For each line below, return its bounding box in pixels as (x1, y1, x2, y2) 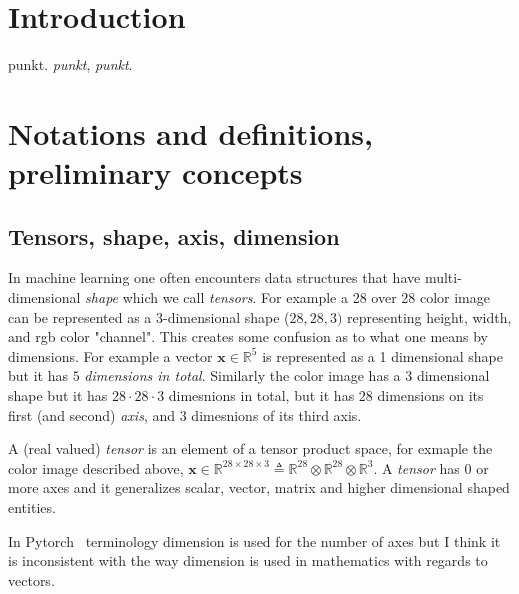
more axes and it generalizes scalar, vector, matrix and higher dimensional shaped (8, 477, 510, 498)
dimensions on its (377, 385, 484, 406)
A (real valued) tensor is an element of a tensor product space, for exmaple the (8, 438, 493, 459)
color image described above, (8, 457, 184, 478)
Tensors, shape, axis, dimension (8, 220, 340, 251)
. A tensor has (373, 457, 460, 478)
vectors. (8, 569, 55, 590)
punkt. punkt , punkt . (8, 54, 133, 75)
